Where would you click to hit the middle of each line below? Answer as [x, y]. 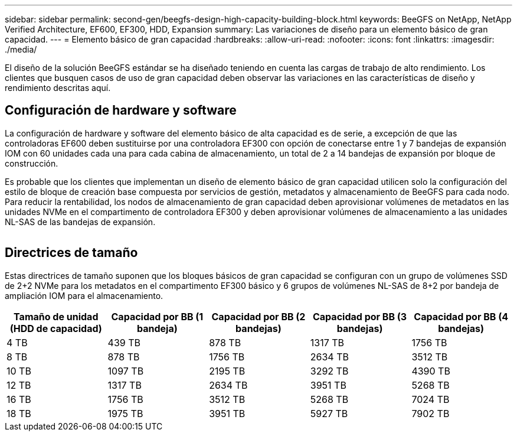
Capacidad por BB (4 [461, 316]
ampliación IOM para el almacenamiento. [84, 295]
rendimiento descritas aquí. [58, 88]
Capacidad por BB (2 [258, 316]
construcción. [32, 163]
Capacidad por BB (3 [360, 316]
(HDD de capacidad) [56, 328]
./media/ [21, 49]
